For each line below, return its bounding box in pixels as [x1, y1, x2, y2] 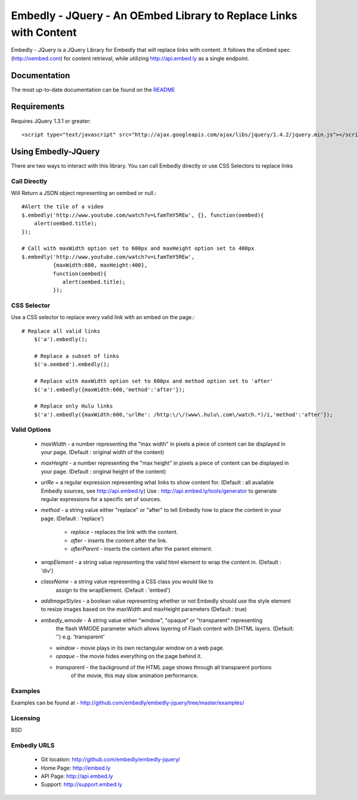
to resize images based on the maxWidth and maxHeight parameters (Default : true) [41, 606, 247, 613]
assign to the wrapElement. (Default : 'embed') [55, 586, 171, 594]
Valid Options [11, 425, 51, 434]
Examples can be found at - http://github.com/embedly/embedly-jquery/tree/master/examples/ [11, 699, 245, 706]
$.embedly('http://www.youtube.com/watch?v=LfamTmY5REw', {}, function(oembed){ [21, 212, 264, 218]
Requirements [11, 101, 65, 112]
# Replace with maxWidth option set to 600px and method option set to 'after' [33, 378, 274, 385]
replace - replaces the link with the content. [70, 529, 178, 536]
